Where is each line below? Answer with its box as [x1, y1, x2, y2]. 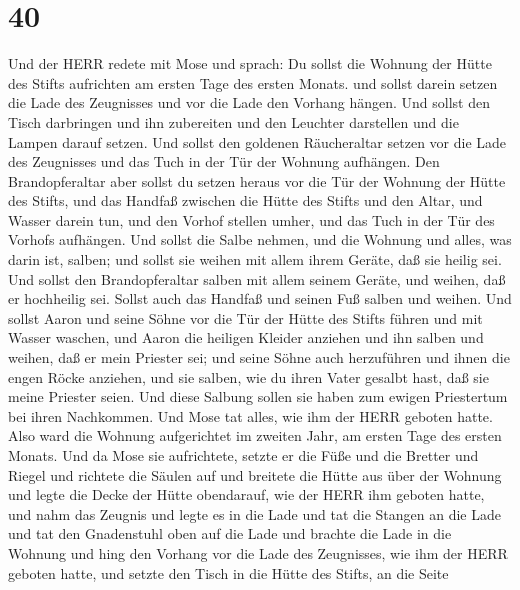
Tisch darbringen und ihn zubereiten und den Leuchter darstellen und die [8, 111, 459, 132]
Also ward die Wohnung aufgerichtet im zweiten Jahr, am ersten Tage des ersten [8, 425, 502, 446]
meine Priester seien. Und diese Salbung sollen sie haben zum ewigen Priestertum [8, 386, 508, 407]
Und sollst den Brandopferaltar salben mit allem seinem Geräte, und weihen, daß [8, 268, 506, 289]
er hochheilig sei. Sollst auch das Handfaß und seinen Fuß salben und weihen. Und [8, 288, 512, 309]
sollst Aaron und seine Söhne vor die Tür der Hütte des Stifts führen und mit [8, 307, 483, 328]
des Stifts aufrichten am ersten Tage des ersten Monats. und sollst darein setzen [8, 72, 498, 93]
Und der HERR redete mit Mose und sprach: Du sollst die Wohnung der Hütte [8, 53, 492, 74]
